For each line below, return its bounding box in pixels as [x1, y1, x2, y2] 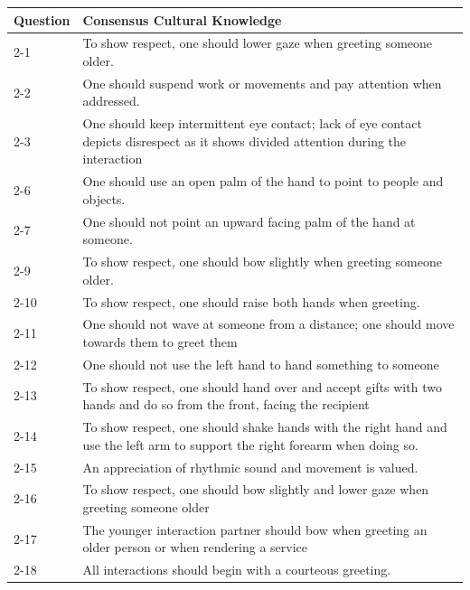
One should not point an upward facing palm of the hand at [82, 211, 416, 230]
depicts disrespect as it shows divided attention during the [82, 131, 407, 150]
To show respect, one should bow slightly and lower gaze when [82, 480, 429, 499]
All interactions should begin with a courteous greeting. [82, 560, 391, 579]
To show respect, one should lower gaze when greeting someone [82, 33, 433, 52]
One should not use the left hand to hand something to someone [82, 354, 439, 373]
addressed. [82, 91, 140, 110]
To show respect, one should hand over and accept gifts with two [82, 377, 442, 396]
